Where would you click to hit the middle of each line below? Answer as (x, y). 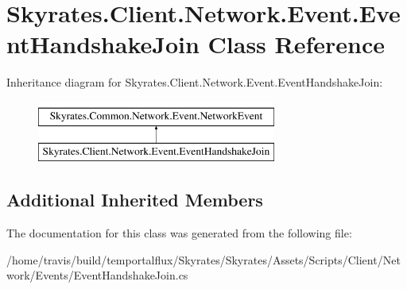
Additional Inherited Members (135, 200)
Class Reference (297, 44)
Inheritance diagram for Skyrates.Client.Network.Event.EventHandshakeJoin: (195, 82)
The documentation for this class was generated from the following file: (179, 233)
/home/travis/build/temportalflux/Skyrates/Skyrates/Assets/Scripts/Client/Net (203, 259)
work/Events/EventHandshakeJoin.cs (97, 275)
